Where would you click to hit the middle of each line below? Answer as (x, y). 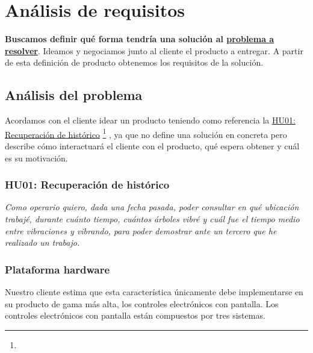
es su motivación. (36, 158)
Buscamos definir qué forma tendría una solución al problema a (140, 39)
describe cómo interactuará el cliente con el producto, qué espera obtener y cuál (152, 145)
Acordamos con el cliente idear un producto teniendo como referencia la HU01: (150, 120)
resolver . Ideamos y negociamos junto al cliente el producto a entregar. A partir (154, 50)
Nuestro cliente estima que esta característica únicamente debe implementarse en (154, 291)
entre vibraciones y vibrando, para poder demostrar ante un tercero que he (141, 230)
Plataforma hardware (57, 269)
